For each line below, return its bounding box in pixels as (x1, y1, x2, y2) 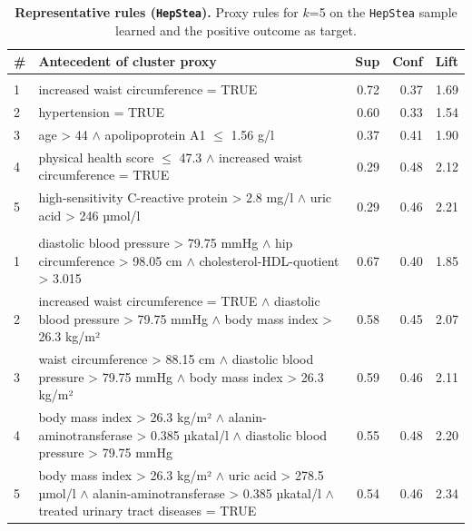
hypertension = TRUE (38, 103, 164, 122)
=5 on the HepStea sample (309, 3, 457, 21)
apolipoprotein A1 (104, 125, 206, 144)
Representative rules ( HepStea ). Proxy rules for (15, 3, 299, 21)
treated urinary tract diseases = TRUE (38, 501, 257, 520)
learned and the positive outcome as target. (115, 20, 357, 39)
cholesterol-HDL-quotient (199, 251, 339, 270)
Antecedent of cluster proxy (38, 52, 217, 71)
